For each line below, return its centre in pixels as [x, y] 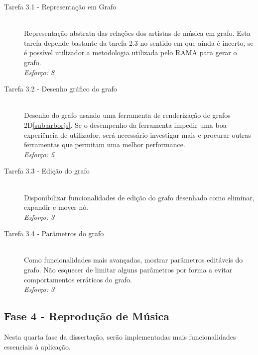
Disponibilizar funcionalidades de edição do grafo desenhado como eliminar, [139, 197]
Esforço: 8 [39, 72]
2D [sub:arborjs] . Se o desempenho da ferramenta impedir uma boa [125, 125]
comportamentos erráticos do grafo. [78, 279]
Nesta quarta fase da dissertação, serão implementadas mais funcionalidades [120, 337]
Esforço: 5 [39, 154]
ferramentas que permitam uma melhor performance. [105, 144]
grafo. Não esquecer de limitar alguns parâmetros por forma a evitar [128, 270]
